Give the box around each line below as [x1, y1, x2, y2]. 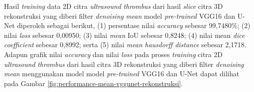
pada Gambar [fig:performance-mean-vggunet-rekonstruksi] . [4, 78, 183, 88]
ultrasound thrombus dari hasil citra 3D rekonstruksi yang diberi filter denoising [4, 59, 244, 69]
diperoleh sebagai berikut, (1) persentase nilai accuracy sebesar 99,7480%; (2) [17, 20, 251, 31]
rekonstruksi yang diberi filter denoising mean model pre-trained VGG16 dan [4, 10, 235, 21]
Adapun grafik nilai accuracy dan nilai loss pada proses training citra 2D [4, 49, 223, 59]
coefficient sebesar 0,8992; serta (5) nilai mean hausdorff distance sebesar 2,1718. [4, 39, 247, 50]
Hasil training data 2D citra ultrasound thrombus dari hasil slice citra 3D [4, 1, 223, 11]
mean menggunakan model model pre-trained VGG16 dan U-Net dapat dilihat [4, 68, 239, 79]
